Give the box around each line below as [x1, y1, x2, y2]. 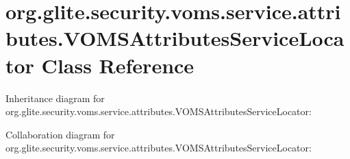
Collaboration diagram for [5, 127, 115, 141]
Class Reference [41, 51, 195, 79]
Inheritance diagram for [5, 90, 105, 105]
